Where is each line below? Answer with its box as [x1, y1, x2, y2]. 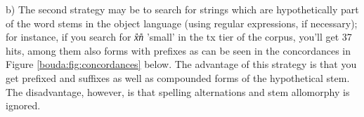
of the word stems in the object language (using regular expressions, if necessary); [6, 15, 358, 30]
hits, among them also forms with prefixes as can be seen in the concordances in [6, 43, 351, 57]
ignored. [6, 98, 41, 113]
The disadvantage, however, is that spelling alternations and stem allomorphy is [6, 84, 350, 99]
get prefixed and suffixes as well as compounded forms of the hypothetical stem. [6, 70, 350, 85]
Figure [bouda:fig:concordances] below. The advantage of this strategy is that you [6, 57, 357, 71]
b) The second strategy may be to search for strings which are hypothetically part [6, 2, 359, 16]
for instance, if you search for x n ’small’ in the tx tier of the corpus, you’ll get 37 [6, 29, 352, 44]
